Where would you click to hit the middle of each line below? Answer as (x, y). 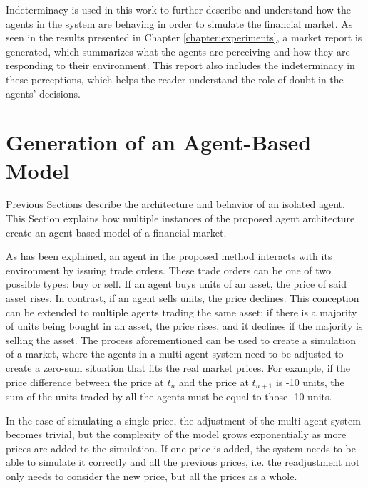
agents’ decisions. (43, 93)
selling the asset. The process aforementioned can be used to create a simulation (181, 339)
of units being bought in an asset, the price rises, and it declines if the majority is (184, 326)
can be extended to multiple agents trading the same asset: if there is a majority (182, 312)
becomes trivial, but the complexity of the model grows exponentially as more (176, 434)
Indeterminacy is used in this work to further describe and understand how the (179, 9)
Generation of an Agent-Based (159, 142)
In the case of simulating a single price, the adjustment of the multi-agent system (183, 420)
